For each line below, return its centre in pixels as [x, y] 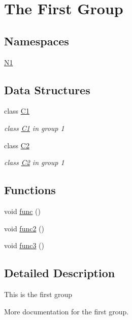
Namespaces [37, 41]
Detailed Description [60, 273]
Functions [30, 190]
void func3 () [24, 245]
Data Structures [47, 89]
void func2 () [24, 228]
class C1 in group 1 [34, 128]
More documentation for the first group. [67, 311]
